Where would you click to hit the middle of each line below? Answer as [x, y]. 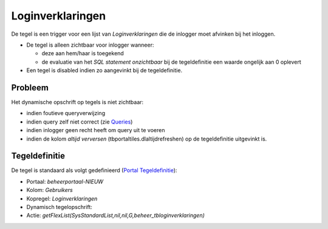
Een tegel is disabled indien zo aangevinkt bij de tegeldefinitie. [104, 70]
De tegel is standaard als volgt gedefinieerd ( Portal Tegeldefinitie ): [94, 170]
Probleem [30, 88]
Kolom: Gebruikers [50, 190]
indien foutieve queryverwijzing [66, 113]
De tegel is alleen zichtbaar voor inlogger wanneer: [90, 45]
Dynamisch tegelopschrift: [59, 207]
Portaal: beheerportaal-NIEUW [65, 181]
